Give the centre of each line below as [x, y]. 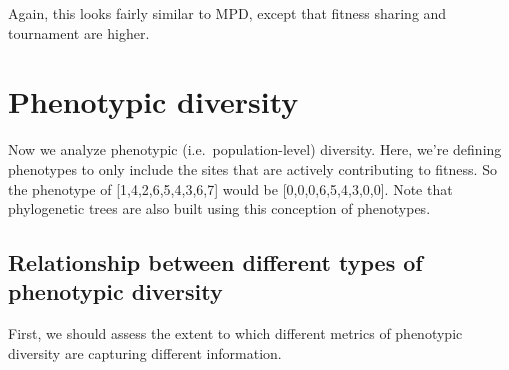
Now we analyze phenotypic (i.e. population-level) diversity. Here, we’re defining [255, 149]
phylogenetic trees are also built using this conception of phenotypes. [219, 208]
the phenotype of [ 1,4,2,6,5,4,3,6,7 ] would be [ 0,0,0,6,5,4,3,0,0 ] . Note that [230, 188]
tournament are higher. [79, 32]
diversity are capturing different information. [145, 352]
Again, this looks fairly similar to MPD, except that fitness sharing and [227, 13]
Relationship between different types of [215, 262]
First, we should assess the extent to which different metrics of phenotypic [235, 333]
